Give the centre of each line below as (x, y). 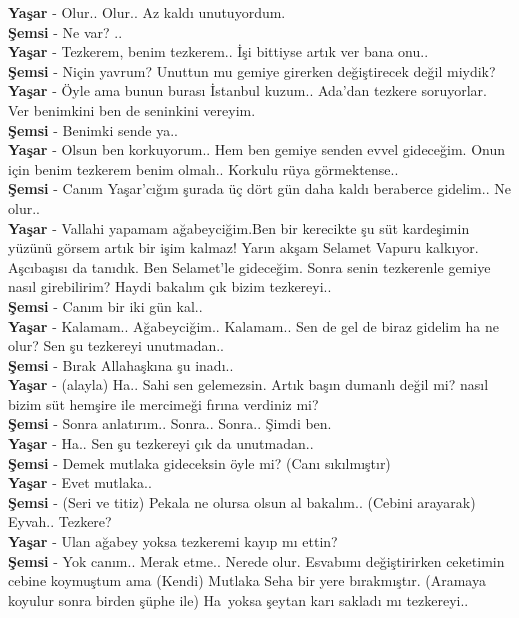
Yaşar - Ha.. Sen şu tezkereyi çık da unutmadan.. (161, 443)
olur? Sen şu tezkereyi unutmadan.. (116, 345)
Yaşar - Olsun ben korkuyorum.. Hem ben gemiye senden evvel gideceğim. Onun (257, 149)
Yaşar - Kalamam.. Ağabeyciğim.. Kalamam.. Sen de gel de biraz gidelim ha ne (253, 325)
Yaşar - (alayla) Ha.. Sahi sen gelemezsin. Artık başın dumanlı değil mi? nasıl (248, 384)
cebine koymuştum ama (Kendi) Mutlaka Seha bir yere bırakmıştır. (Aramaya (247, 580)
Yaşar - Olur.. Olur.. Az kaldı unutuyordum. (147, 12)
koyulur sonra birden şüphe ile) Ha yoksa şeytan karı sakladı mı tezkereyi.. (238, 599)
